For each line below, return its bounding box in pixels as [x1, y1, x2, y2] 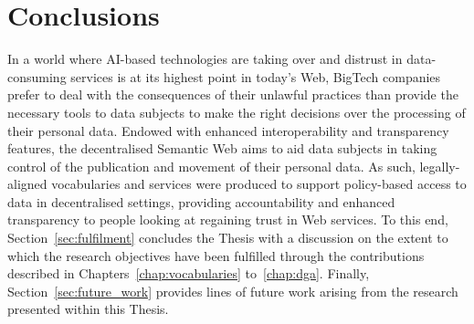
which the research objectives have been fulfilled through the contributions [7, 246, 425, 265]
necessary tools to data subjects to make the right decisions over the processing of [7, 102, 466, 121]
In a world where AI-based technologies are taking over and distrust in [7, 49, 403, 68]
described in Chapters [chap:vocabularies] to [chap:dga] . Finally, [7, 264, 370, 283]
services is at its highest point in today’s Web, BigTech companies [70, 67, 441, 86]
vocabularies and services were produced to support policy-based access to [51, 174, 467, 193]
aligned [7, 174, 47, 193]
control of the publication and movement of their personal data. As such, [7, 156, 416, 175]
